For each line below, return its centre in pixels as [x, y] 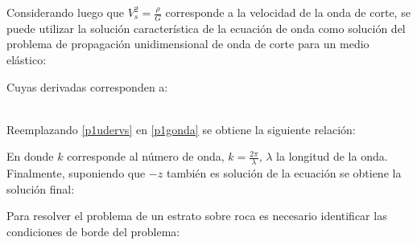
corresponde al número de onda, [146, 156]
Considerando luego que [65, 12]
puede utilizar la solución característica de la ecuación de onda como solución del [206, 28]
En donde [30, 156]
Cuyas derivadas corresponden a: [87, 86]
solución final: [41, 188]
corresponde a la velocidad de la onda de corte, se [288, 12]
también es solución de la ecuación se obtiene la [284, 173]
